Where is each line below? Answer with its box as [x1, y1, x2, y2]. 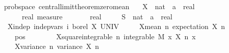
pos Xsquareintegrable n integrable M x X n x [14, 31, 196, 41]
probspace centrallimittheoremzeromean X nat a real [4, 1, 195, 11]
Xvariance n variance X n [14, 41, 99, 51]
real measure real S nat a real [21, 11, 173, 21]
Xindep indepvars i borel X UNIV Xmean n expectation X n [7, 21, 225, 32]
